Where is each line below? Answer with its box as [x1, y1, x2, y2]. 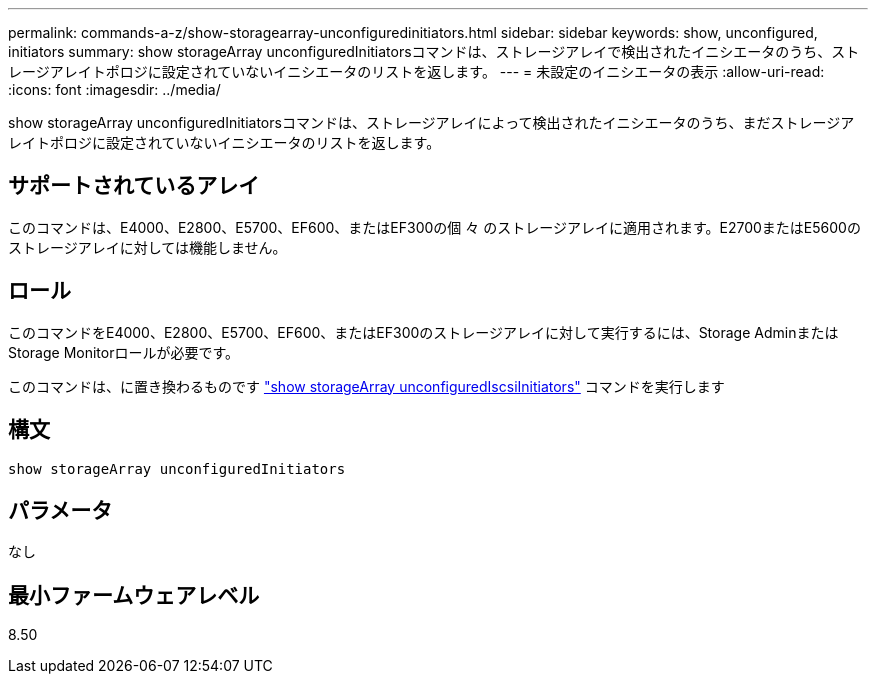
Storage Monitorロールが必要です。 [8, 343, 240, 361]
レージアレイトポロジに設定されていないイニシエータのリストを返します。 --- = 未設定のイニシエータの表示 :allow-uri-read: [8, 63, 825, 80]
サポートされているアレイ [8, 173, 260, 199]
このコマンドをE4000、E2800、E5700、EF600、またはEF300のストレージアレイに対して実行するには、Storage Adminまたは [8, 323, 839, 341]
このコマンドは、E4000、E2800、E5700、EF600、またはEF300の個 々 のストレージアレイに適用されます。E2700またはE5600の [8, 218, 861, 236]
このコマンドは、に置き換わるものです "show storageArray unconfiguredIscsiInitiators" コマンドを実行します [8, 377, 725, 395]
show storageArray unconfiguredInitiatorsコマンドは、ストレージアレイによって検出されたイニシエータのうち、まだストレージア [8, 114, 855, 131]
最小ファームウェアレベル [8, 582, 260, 608]
